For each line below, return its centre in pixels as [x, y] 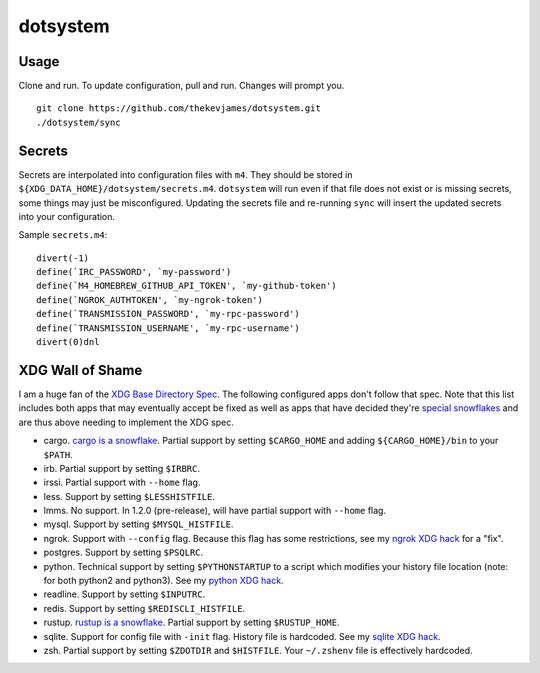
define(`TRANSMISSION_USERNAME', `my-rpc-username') [168, 328]
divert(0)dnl [68, 342]
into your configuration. [66, 216]
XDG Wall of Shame [80, 370]
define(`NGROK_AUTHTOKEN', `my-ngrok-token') [150, 299]
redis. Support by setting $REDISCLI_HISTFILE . [144, 608]
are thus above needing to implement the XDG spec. [126, 422]
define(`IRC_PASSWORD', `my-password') [134, 272]
